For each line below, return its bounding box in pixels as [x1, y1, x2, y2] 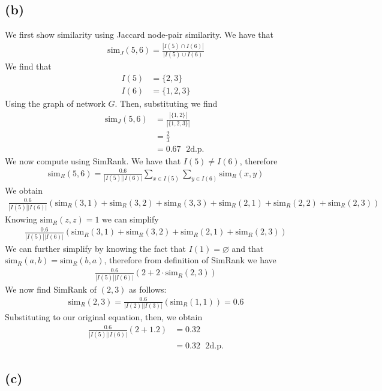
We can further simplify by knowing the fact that [5, 242, 186, 254]
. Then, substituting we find [115, 97, 218, 110]
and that [231, 242, 264, 254]
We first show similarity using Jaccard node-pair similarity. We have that [5, 28, 274, 41]
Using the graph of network [5, 97, 106, 110]
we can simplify [102, 213, 159, 225]
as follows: [129, 282, 167, 295]
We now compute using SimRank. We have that [5, 154, 181, 167]
